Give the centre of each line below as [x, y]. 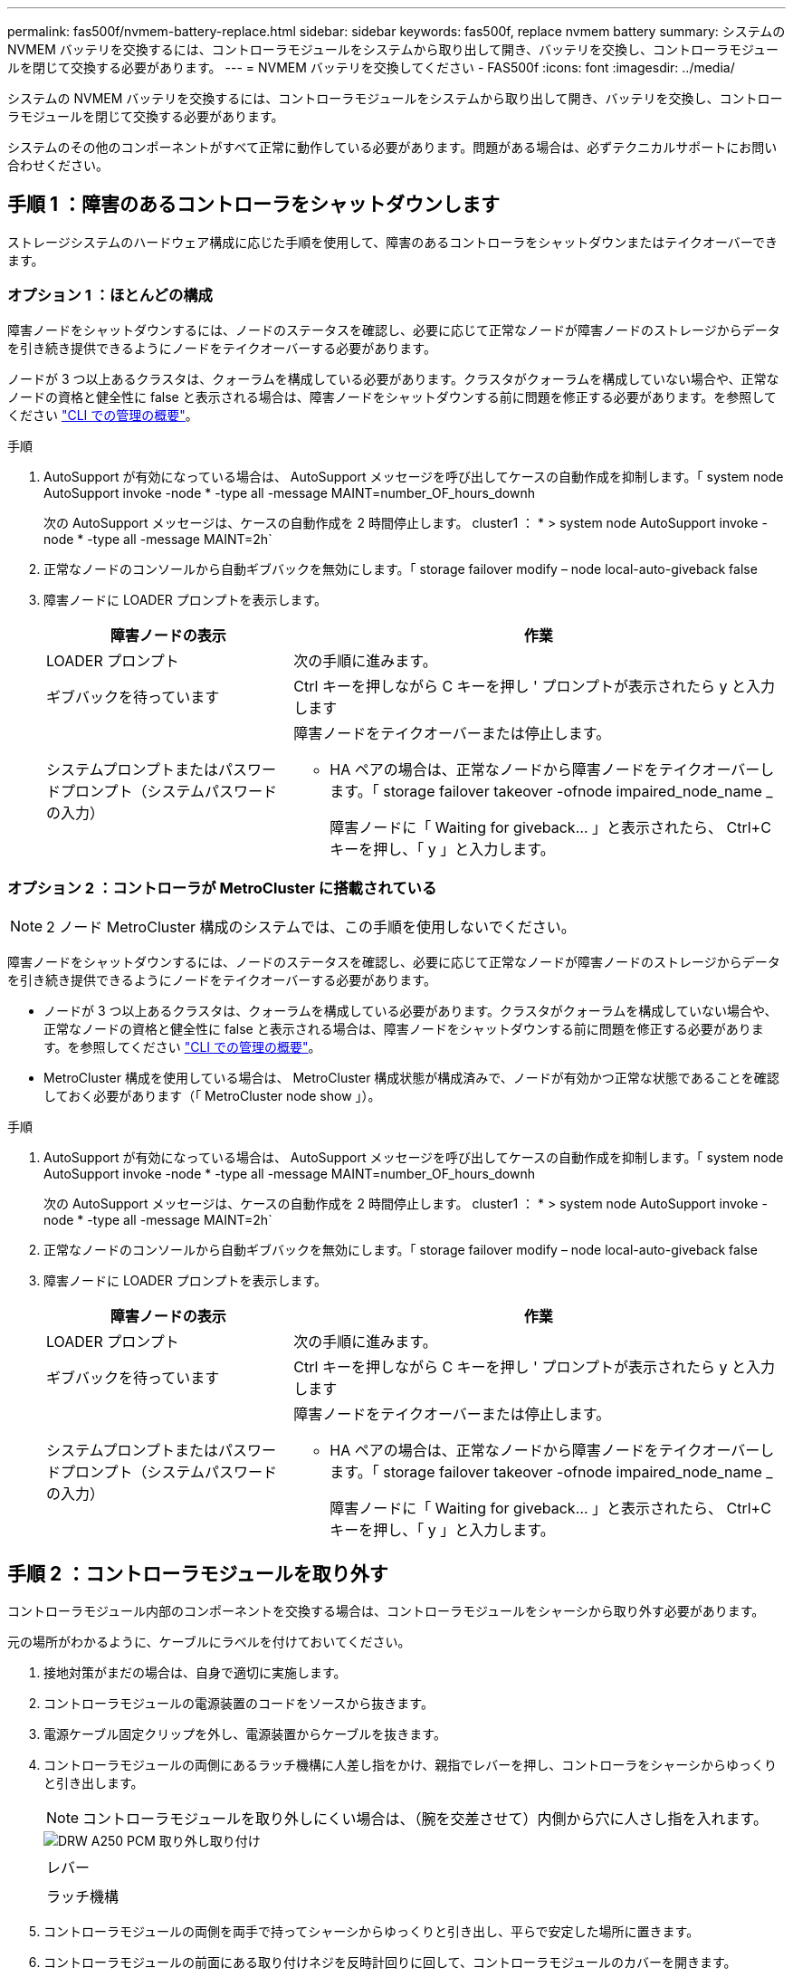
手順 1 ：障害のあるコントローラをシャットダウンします [253, 205]
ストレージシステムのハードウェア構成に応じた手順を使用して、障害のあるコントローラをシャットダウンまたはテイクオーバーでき [392, 242]
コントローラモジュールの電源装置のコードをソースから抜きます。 [239, 1704]
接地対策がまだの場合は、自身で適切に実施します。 [195, 1673]
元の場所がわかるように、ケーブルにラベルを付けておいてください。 [209, 1642]
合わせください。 [58, 165]
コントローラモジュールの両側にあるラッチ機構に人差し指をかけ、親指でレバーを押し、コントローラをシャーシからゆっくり [411, 1765]
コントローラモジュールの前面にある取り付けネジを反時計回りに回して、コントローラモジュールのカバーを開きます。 [390, 1963]
